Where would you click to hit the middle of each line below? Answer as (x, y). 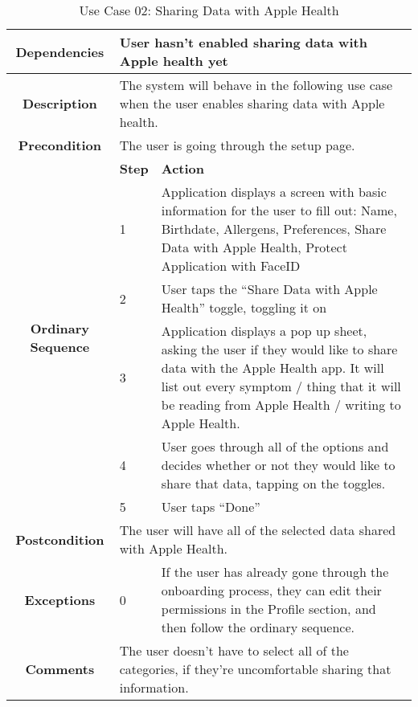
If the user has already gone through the (275, 572)
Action (183, 168)
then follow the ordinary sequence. (258, 627)
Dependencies (60, 51)
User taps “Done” (211, 507)
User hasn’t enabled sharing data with (243, 42)
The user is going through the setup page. (237, 145)
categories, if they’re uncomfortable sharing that (255, 669)
